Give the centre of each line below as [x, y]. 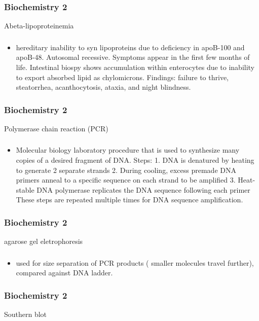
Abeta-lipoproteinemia [39, 26]
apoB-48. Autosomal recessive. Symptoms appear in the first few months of [133, 57]
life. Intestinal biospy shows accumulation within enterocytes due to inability [135, 67]
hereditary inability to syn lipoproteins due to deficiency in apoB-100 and [130, 47]
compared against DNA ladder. [64, 273]
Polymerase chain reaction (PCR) [56, 128]
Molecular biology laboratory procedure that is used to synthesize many [128, 150]
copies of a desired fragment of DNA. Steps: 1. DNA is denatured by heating [135, 160]
